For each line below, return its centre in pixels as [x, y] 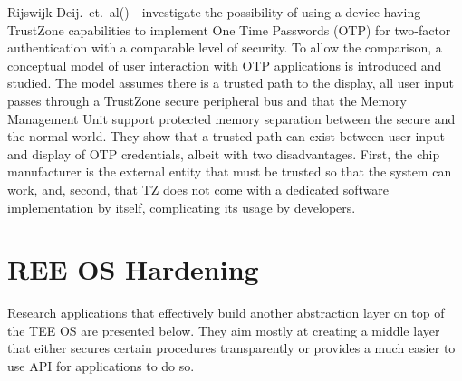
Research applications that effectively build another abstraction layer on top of [226, 313]
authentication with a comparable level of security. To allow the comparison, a [225, 48]
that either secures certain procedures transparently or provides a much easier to [231, 348]
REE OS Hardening [133, 269]
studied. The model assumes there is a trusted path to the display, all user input [231, 83]
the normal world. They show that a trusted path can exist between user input [226, 136]
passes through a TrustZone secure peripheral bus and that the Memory [207, 100]
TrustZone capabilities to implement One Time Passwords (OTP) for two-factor [229, 29]
